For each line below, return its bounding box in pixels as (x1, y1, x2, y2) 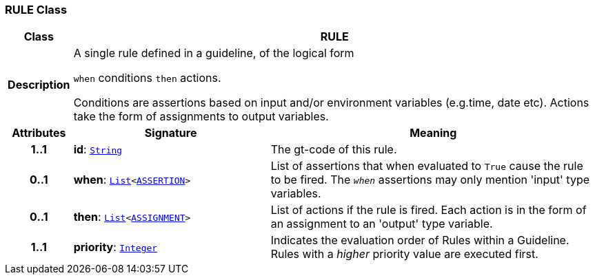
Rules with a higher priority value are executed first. (270, 247, 538, 261)
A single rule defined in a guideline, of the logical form (73, 46, 354, 61)
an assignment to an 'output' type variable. (270, 217, 493, 231)
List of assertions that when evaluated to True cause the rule (270, 159, 583, 173)
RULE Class (5, 3, 68, 17)
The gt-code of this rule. (270, 142, 397, 157)
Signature (144, 126, 197, 140)
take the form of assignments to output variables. (73, 109, 329, 124)
